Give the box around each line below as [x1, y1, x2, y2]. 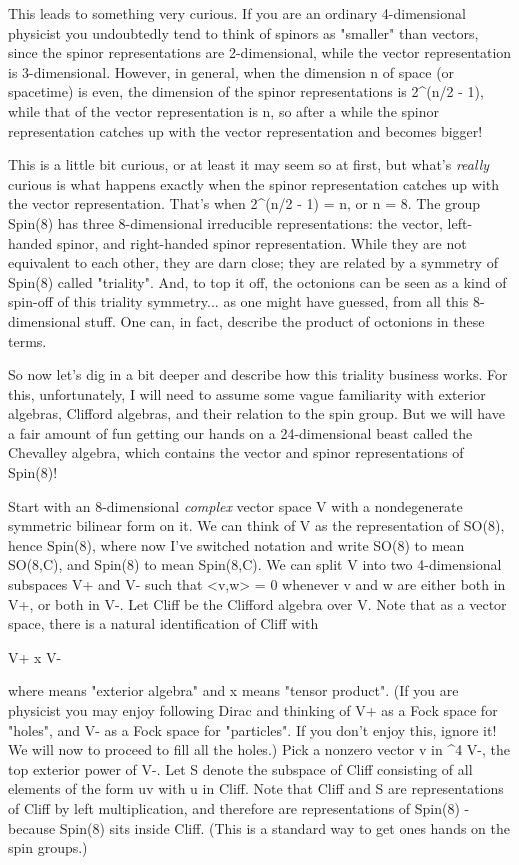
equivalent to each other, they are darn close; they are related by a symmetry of [8, 252, 498, 273]
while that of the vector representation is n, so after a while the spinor [8, 100, 439, 121]
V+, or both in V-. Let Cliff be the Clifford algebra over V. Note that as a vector [8, 593, 507, 614]
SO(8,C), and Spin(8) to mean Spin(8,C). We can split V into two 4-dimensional [8, 554, 502, 575]
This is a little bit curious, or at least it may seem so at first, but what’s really [8, 154, 490, 175]
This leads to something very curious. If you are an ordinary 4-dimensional [8, 3, 466, 23]
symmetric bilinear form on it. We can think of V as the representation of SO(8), [8, 515, 505, 536]
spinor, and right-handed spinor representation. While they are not [57, 232, 467, 253]
